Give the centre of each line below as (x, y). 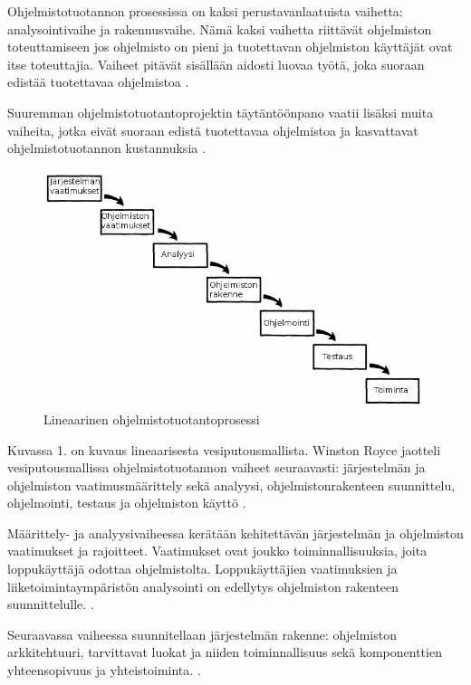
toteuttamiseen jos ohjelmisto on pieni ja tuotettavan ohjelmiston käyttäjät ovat (230, 47)
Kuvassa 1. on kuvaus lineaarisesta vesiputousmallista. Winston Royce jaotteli (224, 449)
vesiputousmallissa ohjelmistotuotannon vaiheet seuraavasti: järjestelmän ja (216, 467)
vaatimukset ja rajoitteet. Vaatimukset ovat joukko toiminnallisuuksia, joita (217, 551)
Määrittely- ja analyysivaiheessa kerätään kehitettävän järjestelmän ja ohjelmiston (235, 533)
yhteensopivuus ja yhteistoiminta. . (104, 670)
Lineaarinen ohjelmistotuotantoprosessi (152, 419)
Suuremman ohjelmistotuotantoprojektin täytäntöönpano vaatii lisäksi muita (221, 112)
